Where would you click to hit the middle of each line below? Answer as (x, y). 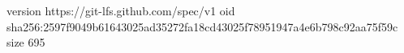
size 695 (26, 42)
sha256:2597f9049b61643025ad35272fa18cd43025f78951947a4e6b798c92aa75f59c (202, 26)
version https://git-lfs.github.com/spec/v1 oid (121, 10)
